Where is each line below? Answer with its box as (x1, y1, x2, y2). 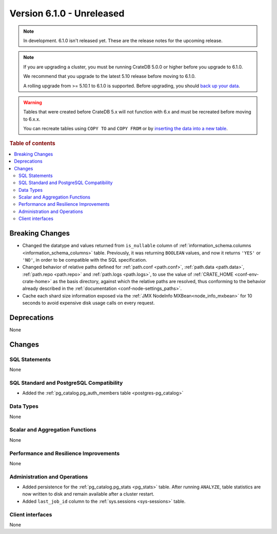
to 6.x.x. (23, 116, 41, 122)
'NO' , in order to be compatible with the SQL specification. (22, 256, 147, 263)
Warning (23, 99, 42, 105)
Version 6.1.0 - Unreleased (9, 8, 125, 19)
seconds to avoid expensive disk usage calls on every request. (22, 300, 155, 306)
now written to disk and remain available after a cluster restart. (22, 491, 155, 497)
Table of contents (9, 140, 56, 147)
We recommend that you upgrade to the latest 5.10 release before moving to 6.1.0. (23, 73, 196, 80)
